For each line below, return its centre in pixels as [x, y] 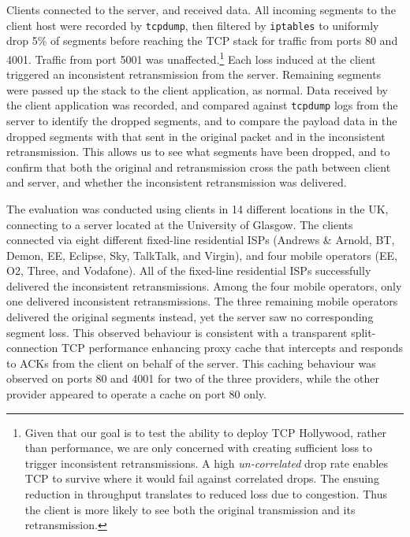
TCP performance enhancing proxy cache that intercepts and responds [232, 348]
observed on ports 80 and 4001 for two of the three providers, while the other [193, 378]
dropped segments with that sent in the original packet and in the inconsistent [196, 136]
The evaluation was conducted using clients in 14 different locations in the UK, [198, 208]
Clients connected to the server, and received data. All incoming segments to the [201, 9]
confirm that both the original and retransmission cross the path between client [199, 167]
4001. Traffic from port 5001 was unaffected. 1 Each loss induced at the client [191, 57]
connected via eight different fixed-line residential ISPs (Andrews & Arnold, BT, [201, 240]
